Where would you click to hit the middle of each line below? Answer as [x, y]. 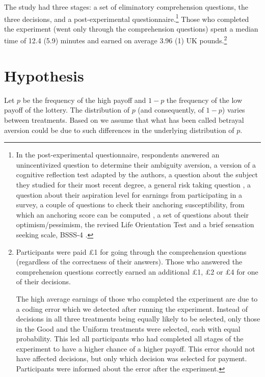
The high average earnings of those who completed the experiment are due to [137, 298]
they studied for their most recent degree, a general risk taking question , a [133, 184]
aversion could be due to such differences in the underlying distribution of [119, 130]
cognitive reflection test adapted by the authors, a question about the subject [137, 174]
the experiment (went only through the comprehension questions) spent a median [131, 28]
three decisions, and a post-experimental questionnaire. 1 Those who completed [127, 18]
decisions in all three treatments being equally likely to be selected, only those [138, 319]
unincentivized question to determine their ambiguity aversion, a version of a [136, 164]
